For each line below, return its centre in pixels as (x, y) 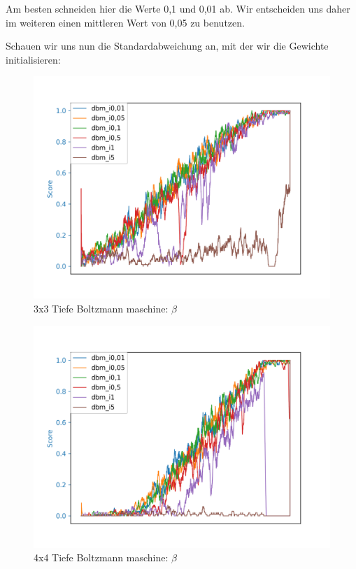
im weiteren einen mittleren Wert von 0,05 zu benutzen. (125, 22)
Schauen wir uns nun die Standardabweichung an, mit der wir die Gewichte (167, 46)
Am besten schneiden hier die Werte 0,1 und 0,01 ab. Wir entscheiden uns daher (178, 8)
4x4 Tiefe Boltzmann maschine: (101, 557)
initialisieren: (33, 59)
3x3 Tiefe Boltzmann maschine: (101, 308)
